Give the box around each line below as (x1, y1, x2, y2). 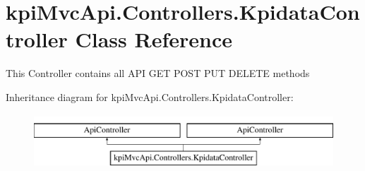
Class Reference (75, 25, 232, 54)
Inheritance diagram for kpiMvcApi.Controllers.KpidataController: (6, 89, 294, 104)
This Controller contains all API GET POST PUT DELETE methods (6, 66, 310, 81)
